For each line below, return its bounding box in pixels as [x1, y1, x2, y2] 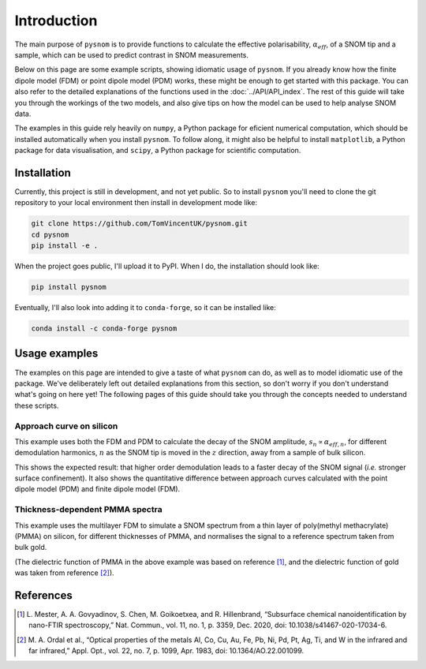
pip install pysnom [31, 282, 106, 292]
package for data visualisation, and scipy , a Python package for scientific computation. [14, 146, 301, 155]
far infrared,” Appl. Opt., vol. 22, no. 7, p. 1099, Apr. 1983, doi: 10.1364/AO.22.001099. [28, 646, 304, 656]
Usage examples [14, 347, 99, 361]
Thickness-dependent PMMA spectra [14, 504, 163, 515]
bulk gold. [14, 543, 47, 552]
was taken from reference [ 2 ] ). [14, 568, 114, 577]
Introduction [14, 12, 98, 29]
